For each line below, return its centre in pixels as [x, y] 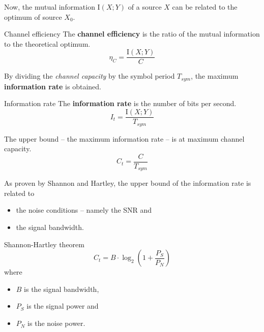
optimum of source [33, 16]
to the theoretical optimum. [47, 43]
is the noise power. [56, 323]
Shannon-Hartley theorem [44, 244]
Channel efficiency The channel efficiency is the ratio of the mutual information [132, 34]
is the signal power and [63, 306]
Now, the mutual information [50, 7]
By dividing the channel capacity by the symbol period [90, 76]
